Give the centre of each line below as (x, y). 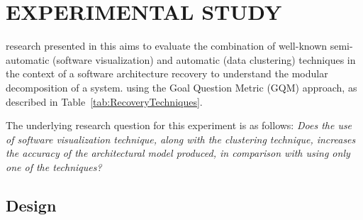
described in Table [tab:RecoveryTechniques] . (104, 101)
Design (31, 205)
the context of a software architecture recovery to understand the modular (167, 73)
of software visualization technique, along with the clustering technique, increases (181, 139)
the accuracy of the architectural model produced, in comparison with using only (178, 153)
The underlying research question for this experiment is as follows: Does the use (179, 125)
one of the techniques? (54, 166)
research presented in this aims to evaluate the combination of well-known (167, 46)
